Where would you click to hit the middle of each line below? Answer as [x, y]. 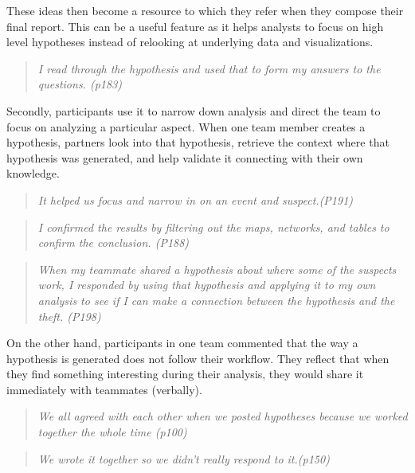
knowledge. [33, 173]
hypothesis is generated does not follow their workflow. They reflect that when [198, 358]
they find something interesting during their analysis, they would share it [185, 374]
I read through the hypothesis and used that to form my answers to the [209, 68]
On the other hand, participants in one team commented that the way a [182, 343]
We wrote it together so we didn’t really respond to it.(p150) [184, 458]
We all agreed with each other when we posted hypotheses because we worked [223, 416]
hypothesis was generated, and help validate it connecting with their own [185, 157]
